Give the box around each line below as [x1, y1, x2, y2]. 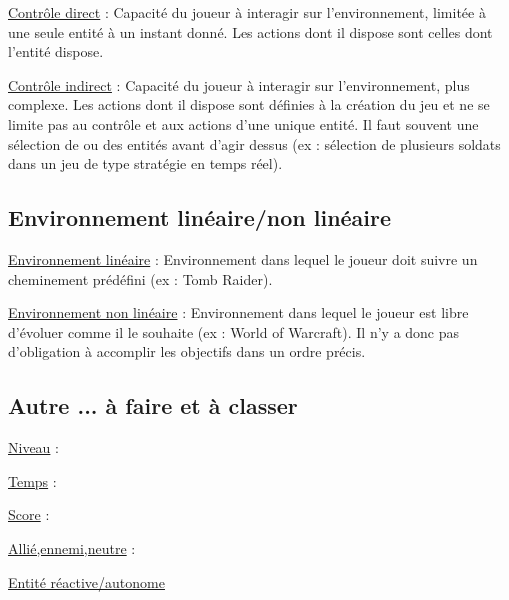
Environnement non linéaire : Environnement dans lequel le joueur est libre [8, 302, 469, 323]
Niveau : [8, 437, 59, 458]
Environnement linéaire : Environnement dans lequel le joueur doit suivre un [8, 248, 478, 269]
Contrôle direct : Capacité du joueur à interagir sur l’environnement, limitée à [8, 2, 486, 22]
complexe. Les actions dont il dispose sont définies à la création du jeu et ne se [8, 94, 490, 115]
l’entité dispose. [8, 41, 104, 62]
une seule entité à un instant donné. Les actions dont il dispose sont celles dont [8, 21, 493, 42]
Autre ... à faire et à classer [8, 390, 298, 421]
